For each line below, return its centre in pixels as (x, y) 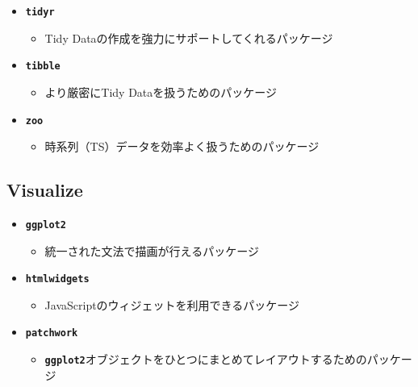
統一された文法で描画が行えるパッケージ (152, 250)
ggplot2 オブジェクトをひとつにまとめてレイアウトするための (206, 359)
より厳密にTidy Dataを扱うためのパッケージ (161, 92)
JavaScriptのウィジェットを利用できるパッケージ (172, 304)
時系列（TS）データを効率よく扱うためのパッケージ (182, 146)
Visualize (45, 190)
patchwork (52, 333)
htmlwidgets (57, 279)
